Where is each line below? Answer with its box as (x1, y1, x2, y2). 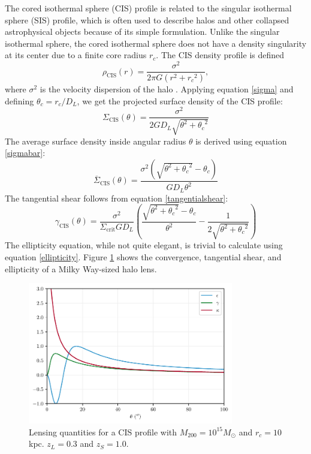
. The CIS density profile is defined (156, 49, 285, 61)
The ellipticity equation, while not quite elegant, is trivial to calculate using (5, 239, 283, 251)
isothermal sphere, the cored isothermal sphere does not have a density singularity (5, 37, 307, 49)
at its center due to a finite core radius (5, 49, 147, 61)
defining (5, 94, 34, 107)
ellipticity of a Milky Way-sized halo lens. (5, 262, 157, 275)
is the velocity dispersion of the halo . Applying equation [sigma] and (40, 82, 294, 95)
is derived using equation (195, 134, 287, 147)
